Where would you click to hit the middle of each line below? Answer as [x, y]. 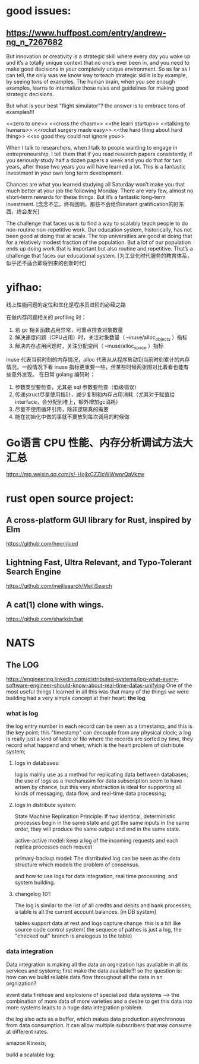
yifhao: [24, 288]
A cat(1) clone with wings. [55, 605]
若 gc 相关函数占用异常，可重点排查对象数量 [69, 330]
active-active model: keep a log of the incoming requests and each [97, 841]
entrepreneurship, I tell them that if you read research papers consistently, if [99, 154]
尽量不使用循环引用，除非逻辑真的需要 [61, 409]
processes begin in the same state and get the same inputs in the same [102, 823]
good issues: [39, 11]
